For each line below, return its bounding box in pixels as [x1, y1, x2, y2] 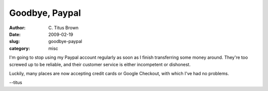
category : [9, 45, 30, 51]
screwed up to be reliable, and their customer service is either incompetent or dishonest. [9, 61, 191, 67]
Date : [9, 31, 21, 37]
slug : [9, 39, 20, 45]
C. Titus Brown [48, 25, 79, 31]
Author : [9, 25, 26, 31]
